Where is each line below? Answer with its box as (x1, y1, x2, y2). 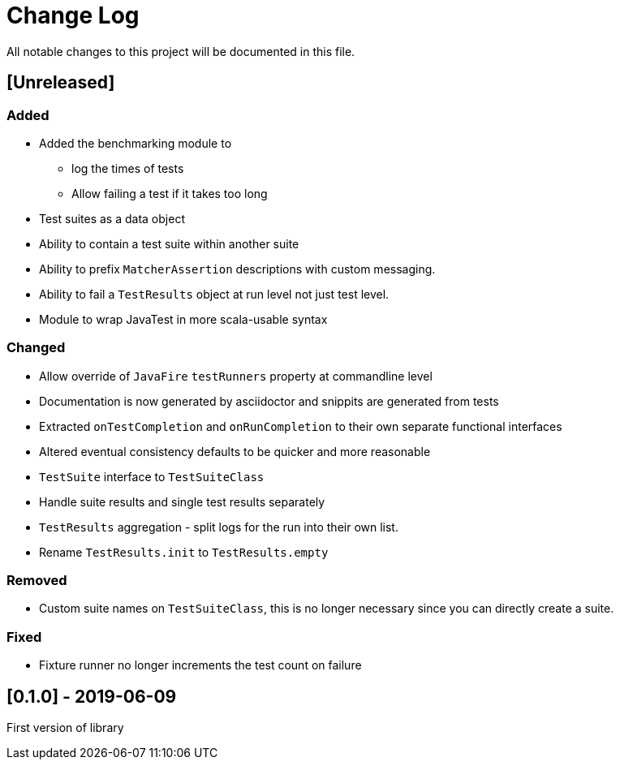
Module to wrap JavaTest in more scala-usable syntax (39, 312, 328, 326)
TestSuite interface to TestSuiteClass (39, 469, 265, 484)
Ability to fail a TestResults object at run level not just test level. (39, 286, 390, 301)
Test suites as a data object (39, 211, 185, 226)
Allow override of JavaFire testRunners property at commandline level (39, 368, 433, 383)
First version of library (6, 721, 124, 735)
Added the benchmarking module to (39, 136, 232, 150)
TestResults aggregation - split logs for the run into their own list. (39, 519, 398, 534)
